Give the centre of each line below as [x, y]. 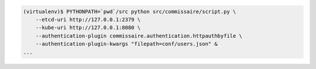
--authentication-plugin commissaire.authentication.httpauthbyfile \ [139, 36]
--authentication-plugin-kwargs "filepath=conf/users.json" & [126, 44]
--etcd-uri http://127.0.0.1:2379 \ [88, 19]
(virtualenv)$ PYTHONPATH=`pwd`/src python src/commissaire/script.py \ [130, 11]
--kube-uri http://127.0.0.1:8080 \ [88, 28]
